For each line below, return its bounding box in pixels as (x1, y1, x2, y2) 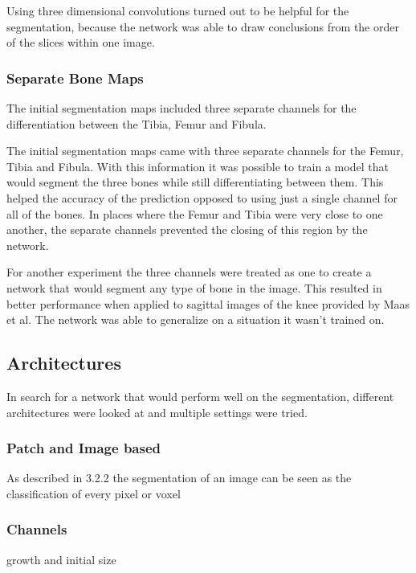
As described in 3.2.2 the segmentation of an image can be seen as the (6, 469, 352, 486)
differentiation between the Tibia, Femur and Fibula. (6, 115, 267, 132)
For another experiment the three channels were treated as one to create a (6, 264, 372, 280)
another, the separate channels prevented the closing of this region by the (6, 221, 368, 238)
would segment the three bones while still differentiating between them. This (6, 174, 384, 190)
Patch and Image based (6, 438, 161, 458)
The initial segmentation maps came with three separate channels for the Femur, (6, 142, 404, 159)
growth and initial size (6, 550, 116, 567)
